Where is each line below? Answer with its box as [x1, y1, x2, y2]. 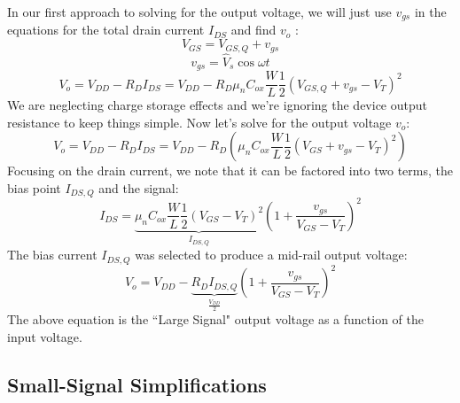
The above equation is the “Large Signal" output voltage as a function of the [7, 310, 424, 329]
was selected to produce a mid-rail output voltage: [135, 245, 408, 264]
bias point [7, 179, 61, 198]
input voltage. [7, 327, 82, 345]
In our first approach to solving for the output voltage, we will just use [7, 3, 392, 20]
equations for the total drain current [7, 20, 205, 39]
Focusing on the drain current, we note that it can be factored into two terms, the [7, 161, 453, 180]
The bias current [7, 245, 97, 264]
